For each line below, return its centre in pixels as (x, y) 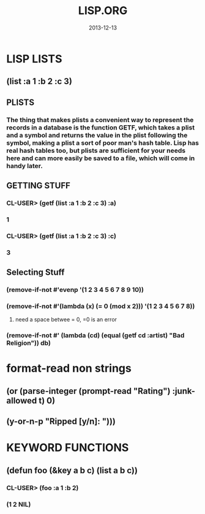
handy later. (24, 166)
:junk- (184, 391)
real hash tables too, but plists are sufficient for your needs (96, 150)
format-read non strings (69, 368)
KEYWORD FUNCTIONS (68, 448)
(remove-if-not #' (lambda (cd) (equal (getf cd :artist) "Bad (95, 336)
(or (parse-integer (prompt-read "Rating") (88, 391)
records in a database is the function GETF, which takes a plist (100, 128)
